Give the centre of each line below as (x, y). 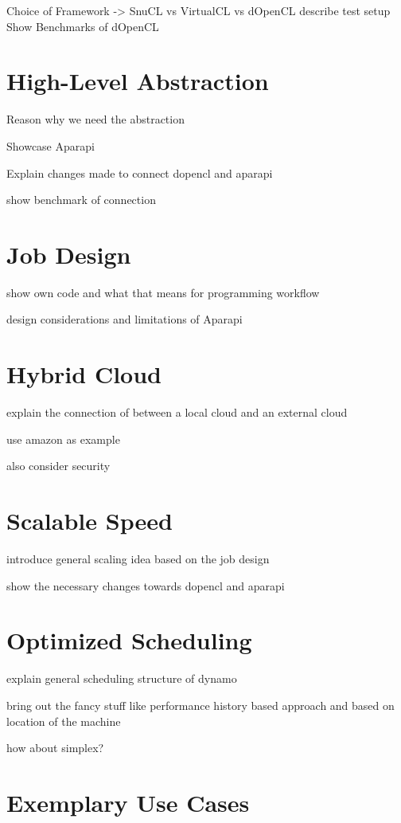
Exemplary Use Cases (128, 802)
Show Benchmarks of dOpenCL (83, 26)
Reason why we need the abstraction (95, 119)
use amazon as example (63, 439)
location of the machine (64, 721)
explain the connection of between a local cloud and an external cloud (177, 412)
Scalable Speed (90, 521)
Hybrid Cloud (84, 374)
